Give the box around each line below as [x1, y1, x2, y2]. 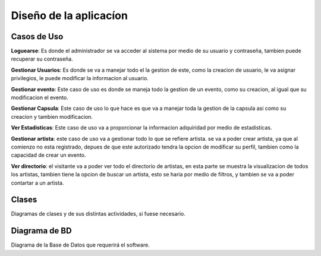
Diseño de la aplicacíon [11, 9, 128, 22]
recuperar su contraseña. [11, 55, 74, 62]
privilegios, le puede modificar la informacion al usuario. [11, 75, 149, 82]
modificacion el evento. [11, 94, 68, 101]
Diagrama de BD [11, 226, 72, 236]
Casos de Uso [11, 31, 64, 42]
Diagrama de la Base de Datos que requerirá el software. [11, 241, 150, 249]
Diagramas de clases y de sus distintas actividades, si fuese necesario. [11, 210, 185, 217]
